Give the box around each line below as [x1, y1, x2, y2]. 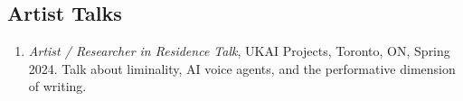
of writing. [28, 77, 87, 96]
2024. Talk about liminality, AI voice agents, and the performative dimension [28, 59, 456, 78]
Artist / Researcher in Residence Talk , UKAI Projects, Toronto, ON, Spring [28, 41, 450, 60]
